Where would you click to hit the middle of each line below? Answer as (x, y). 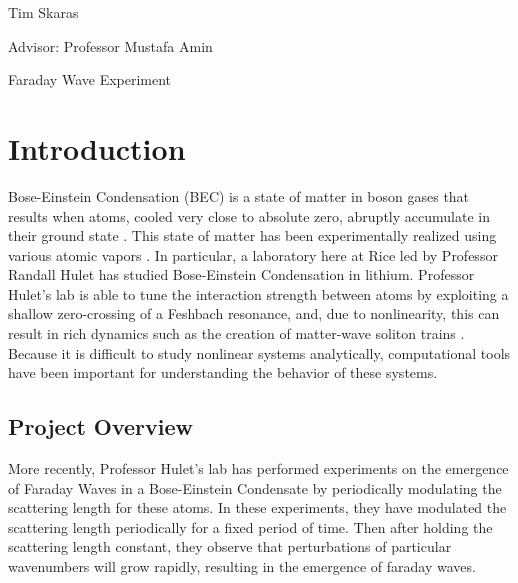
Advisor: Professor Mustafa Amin (110, 45)
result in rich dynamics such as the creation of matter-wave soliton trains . (236, 333)
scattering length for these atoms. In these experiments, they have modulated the (257, 507)
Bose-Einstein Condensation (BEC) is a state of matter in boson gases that (239, 195)
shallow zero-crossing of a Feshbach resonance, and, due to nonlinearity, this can (254, 313)
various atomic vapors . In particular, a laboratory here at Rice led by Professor (253, 254)
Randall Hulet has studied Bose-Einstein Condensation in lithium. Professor (241, 274)
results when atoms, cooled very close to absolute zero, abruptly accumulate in (249, 215)
